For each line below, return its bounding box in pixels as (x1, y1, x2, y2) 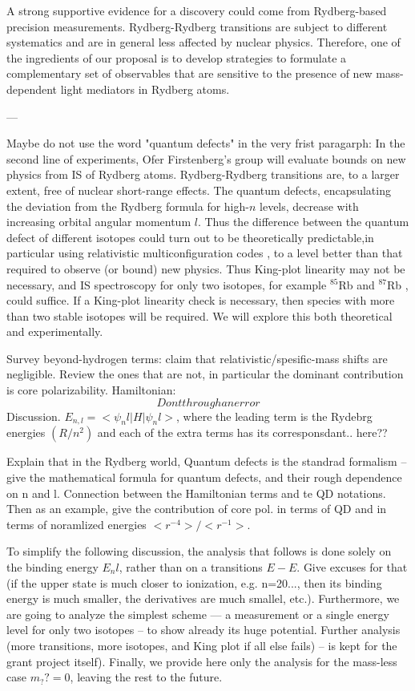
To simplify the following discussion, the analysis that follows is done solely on (6, 543, 392, 560)
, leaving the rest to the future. (70, 669, 223, 685)
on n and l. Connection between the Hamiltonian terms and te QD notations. (6, 484, 386, 501)
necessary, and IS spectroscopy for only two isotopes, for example (6, 276, 327, 293)
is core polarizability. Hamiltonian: (6, 382, 176, 398)
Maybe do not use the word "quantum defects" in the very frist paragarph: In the (6, 135, 405, 152)
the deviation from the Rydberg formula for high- (6, 197, 249, 214)
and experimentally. (6, 323, 103, 340)
